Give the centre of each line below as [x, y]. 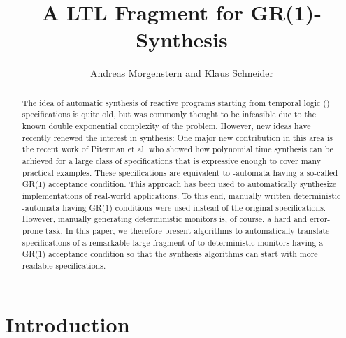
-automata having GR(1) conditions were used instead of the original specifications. [174, 207]
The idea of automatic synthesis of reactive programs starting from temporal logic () [176, 102]
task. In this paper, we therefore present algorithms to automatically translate [187, 230]
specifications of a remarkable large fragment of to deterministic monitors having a [173, 242]
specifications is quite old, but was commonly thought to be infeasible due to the [169, 114]
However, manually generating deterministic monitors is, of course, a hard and [165, 219]
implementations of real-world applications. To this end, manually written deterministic [181, 195]
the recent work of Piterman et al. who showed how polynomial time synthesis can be [178, 149]
